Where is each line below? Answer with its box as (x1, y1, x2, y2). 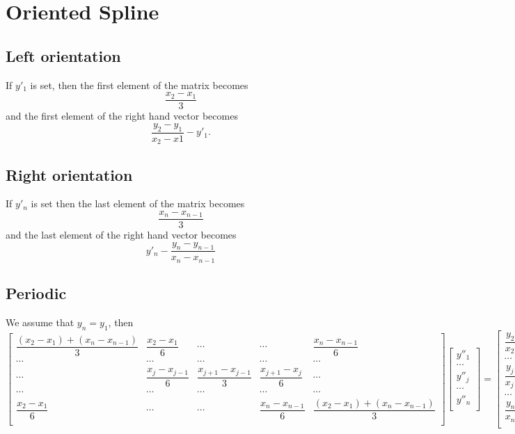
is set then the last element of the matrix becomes (31, 196, 245, 211)
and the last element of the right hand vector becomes (6, 227, 237, 241)
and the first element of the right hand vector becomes (6, 108, 238, 123)
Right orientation (6, 163, 133, 185)
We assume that (6, 315, 74, 330)
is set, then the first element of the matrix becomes (30, 77, 248, 92)
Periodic (6, 282, 67, 304)
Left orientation (6, 45, 121, 66)
